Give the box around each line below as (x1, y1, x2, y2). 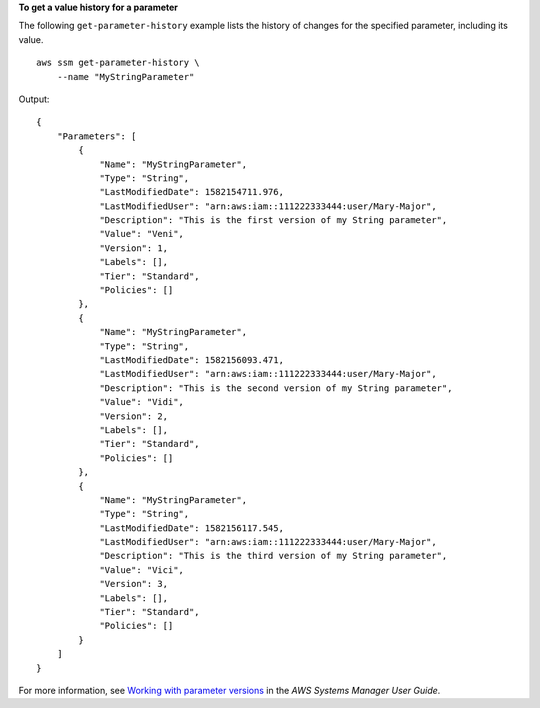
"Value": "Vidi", (99, 396, 185, 408)
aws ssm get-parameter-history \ (36, 57, 200, 69)
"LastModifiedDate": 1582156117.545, (99, 522, 285, 534)
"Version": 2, (99, 410, 169, 422)
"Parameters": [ (56, 130, 137, 142)
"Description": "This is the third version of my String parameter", (99, 550, 448, 562)
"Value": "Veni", (99, 228, 185, 240)
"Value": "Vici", (99, 564, 185, 575)
